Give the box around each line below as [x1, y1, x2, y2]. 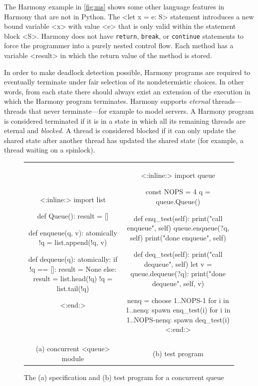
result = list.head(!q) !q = [33, 273, 113, 284]
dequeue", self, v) [152, 278, 204, 289]
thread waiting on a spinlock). [4, 145, 95, 155]
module [62, 353, 84, 363]
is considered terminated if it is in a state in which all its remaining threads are [4, 115, 246, 126]
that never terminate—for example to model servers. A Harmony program [28, 106, 254, 116]
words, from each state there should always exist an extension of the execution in [4, 86, 251, 96]
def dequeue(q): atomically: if [28, 254, 118, 264]
